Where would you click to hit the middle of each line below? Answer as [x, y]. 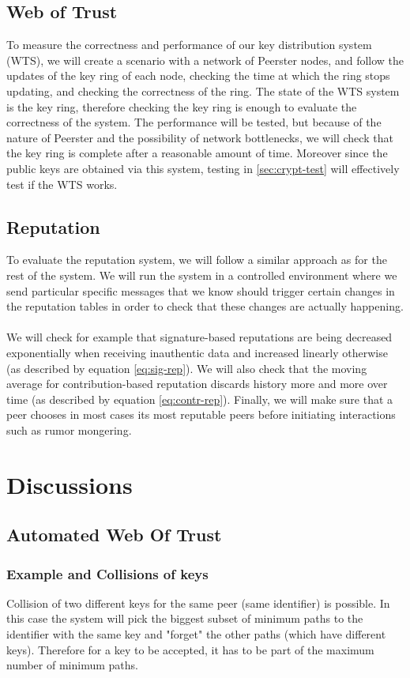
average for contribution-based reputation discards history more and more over [197, 384]
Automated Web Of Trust [114, 535]
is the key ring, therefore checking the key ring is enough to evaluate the [182, 106]
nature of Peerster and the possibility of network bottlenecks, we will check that [200, 137]
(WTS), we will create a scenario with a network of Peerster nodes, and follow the [205, 60]
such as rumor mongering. [69, 429]
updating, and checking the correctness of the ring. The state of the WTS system [203, 90]
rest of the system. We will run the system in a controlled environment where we [202, 275]
